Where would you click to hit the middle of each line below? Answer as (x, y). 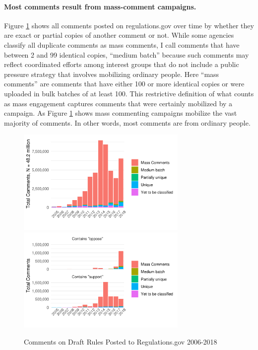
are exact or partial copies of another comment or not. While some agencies (119, 35)
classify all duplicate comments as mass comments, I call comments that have (122, 44)
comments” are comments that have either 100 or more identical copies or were (124, 84)
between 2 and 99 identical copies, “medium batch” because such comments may (127, 54)
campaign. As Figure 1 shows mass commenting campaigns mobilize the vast (121, 113)
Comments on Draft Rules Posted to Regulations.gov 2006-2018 (121, 341)
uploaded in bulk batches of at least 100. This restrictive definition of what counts (129, 93)
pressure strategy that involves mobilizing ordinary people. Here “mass (112, 74)
